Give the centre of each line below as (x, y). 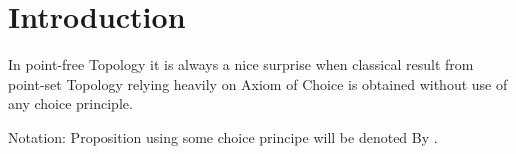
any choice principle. (70, 103)
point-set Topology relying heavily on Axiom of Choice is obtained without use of (258, 83)
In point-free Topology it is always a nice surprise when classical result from (241, 64)
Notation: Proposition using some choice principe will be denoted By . (223, 136)
